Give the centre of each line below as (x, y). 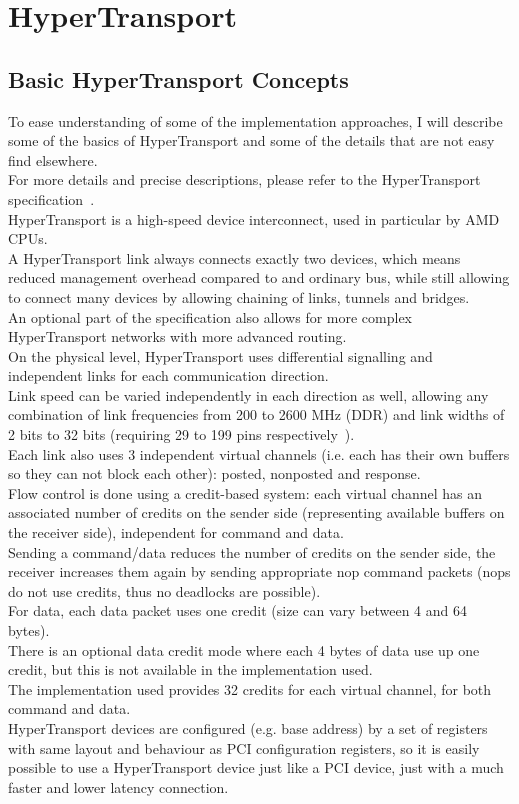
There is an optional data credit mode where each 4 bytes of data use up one (244, 649)
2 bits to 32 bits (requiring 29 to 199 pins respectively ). (181, 434)
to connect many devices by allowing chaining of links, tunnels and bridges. (239, 296)
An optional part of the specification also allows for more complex (210, 316)
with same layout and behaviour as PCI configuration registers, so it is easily (244, 747)
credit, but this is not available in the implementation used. (190, 669)
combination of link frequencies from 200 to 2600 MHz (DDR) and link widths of (256, 414)
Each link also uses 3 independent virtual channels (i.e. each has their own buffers (259, 453)
